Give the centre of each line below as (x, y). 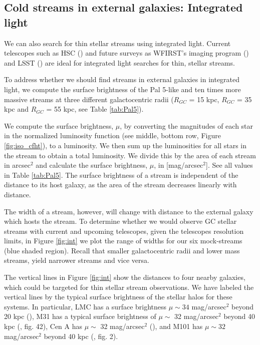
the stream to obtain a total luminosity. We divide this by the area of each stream (130, 155)
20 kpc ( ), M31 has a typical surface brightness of (80, 316)
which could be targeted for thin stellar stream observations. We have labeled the (129, 287)
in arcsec (17, 165)
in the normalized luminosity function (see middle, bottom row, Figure (112, 135)
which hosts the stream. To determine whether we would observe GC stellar (120, 221)
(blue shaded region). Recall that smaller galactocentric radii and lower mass (122, 250)
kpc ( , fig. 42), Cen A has (43, 326)
